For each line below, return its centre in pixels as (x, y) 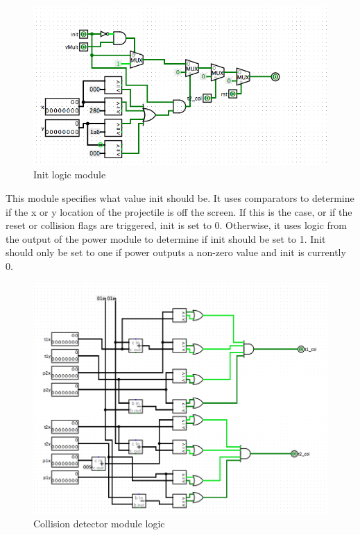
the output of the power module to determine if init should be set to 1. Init (166, 238)
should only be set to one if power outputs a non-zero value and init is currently (176, 252)
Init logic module (70, 175)
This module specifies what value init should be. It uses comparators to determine (180, 198)
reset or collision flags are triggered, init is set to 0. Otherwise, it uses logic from (177, 225)
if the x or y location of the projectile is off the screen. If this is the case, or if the (179, 211)
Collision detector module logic (99, 524)
